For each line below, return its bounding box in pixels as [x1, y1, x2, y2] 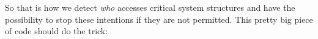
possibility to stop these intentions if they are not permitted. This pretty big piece [5, 13, 313, 25]
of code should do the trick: [5, 25, 108, 37]
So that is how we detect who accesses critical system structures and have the [5, 1, 295, 13]
